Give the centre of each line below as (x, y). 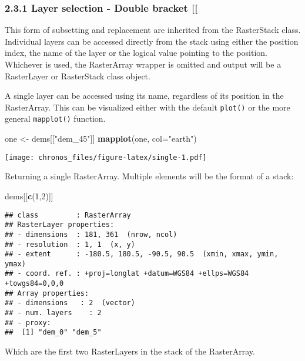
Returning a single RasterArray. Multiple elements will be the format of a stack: (149, 176)
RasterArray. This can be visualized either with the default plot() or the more (148, 107)
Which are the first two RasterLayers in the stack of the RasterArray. (130, 351)
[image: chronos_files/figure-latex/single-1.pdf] (106, 157)
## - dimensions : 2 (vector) (70, 303)
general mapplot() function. (55, 118)
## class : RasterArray (68, 215)
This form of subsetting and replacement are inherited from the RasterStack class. (153, 30)
